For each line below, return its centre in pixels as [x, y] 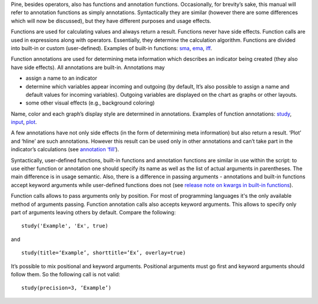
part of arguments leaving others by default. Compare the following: [93, 212]
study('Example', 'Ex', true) [65, 226]
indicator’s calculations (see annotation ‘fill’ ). [65, 149]
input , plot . [24, 122]
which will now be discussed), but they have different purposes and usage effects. [111, 21]
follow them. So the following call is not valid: [66, 274]
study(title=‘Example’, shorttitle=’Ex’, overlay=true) [104, 253]
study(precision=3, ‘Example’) [67, 288]
